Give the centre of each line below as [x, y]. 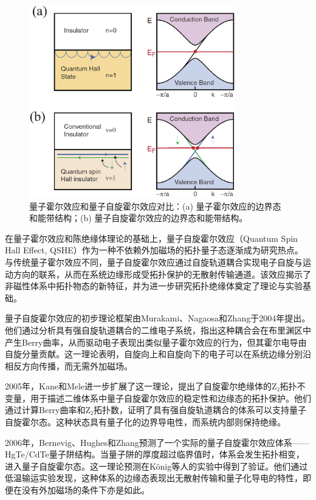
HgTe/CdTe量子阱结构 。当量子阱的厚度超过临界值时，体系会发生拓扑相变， [155, 454]
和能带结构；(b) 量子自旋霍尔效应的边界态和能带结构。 [139, 218]
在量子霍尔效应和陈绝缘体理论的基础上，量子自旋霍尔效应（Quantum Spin [151, 238]
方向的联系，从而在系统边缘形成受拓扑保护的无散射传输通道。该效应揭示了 [162, 274]
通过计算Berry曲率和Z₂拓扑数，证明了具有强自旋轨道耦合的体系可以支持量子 [156, 410]
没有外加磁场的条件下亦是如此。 [85, 490]
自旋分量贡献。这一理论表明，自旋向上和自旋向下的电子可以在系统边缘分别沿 [158, 354]
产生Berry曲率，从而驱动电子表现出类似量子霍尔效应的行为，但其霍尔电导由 [156, 342]
